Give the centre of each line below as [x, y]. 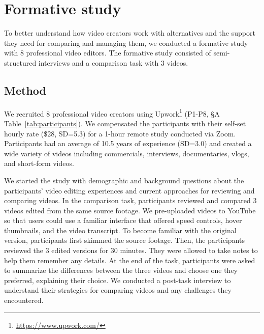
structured [20, 62]
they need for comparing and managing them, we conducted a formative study [126, 43]
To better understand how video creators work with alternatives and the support [130, 33]
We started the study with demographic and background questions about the [124, 180]
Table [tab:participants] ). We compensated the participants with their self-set [125, 123]
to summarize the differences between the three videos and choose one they [121, 270]
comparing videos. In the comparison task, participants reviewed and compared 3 [130, 200]
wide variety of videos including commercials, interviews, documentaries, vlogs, [127, 153]
